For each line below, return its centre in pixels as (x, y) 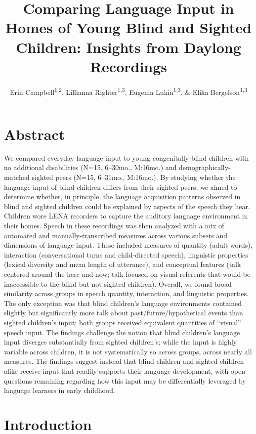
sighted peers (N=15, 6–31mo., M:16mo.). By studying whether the (134, 177)
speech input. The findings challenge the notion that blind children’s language (122, 332)
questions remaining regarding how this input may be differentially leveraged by (125, 380)
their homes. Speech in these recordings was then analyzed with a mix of (114, 226)
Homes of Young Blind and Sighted (128, 27)
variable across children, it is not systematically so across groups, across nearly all (128, 351)
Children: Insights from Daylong (128, 47)
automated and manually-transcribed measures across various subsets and (116, 235)
